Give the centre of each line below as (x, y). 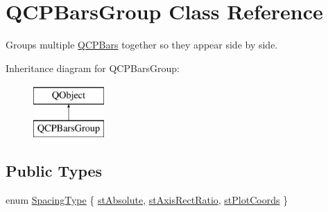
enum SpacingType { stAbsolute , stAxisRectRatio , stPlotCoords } (147, 199)
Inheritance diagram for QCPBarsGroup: (93, 68)
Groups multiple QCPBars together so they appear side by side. (142, 45)
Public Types (54, 170)
